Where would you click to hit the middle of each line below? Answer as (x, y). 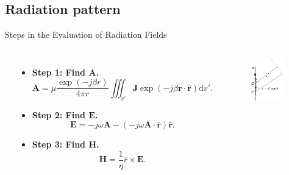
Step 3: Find (59, 144)
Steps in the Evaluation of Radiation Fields (86, 34)
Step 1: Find (59, 72)
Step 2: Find (59, 114)
